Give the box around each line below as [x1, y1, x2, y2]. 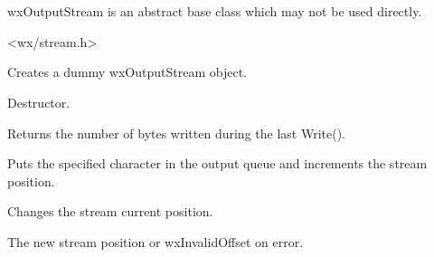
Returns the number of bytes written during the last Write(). [7, 123, 345, 142]
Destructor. [7, 92, 71, 111]
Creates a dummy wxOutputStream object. [7, 62, 247, 81]
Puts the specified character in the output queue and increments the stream [7, 154, 428, 173]
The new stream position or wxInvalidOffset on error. [7, 232, 304, 251]
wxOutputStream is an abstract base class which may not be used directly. [7, 2, 422, 21]
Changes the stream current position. [7, 202, 213, 221]
